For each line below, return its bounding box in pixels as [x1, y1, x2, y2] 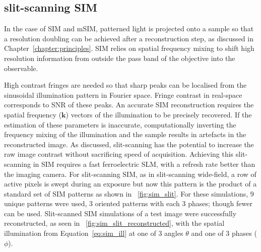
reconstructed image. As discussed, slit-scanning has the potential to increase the [4, 139, 254, 149]
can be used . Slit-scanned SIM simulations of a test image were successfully [4, 208, 237, 218]
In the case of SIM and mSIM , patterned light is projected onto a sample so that [4, 23, 254, 34]
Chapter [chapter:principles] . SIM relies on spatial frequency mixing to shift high [4, 43, 254, 53]
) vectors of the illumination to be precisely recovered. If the [66, 109, 252, 119]
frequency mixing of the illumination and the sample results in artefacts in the [4, 129, 246, 140]
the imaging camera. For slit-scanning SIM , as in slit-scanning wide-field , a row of [4, 168, 256, 179]
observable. [4, 62, 38, 73]
